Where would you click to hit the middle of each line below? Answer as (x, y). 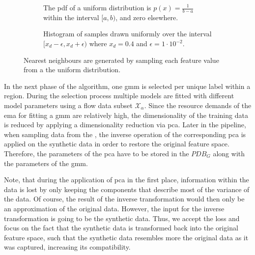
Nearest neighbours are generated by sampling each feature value (121, 60)
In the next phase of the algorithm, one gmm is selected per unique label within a (127, 86)
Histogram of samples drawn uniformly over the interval (127, 34)
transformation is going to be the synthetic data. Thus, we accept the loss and (122, 218)
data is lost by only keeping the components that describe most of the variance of (127, 189)
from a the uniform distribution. (72, 70)
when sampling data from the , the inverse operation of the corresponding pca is (125, 134)
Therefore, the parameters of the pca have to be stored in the (97, 153)
